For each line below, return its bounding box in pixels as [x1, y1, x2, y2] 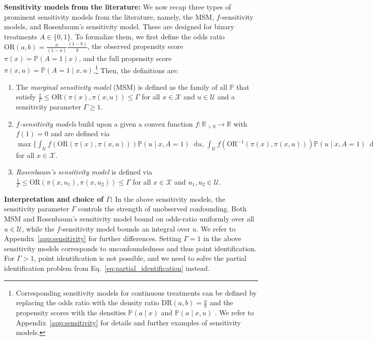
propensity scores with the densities [16, 307, 126, 318]
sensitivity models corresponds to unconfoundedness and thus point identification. [4, 243, 257, 253]
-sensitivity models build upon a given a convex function [19, 118, 193, 129]
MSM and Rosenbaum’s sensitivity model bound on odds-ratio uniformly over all [4, 213, 255, 224]
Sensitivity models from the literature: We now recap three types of [4, 2, 231, 12]
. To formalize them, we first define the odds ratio [71, 31, 225, 41]
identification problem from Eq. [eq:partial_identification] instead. [4, 263, 210, 273]
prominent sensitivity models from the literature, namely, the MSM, [4, 11, 214, 22]
